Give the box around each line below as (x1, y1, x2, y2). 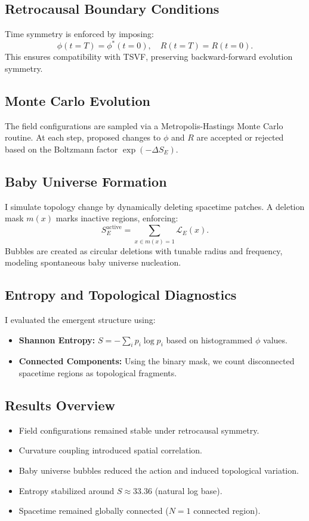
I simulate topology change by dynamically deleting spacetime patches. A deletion (5, 200, 305, 212)
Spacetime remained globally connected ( (18, 504, 169, 517)
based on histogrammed (166, 333, 253, 346)
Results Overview (5, 396, 116, 415)
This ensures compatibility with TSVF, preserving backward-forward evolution (5, 50, 293, 63)
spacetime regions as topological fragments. (18, 367, 177, 379)
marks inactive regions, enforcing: (55, 212, 178, 224)
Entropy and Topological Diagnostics (5, 285, 237, 304)
